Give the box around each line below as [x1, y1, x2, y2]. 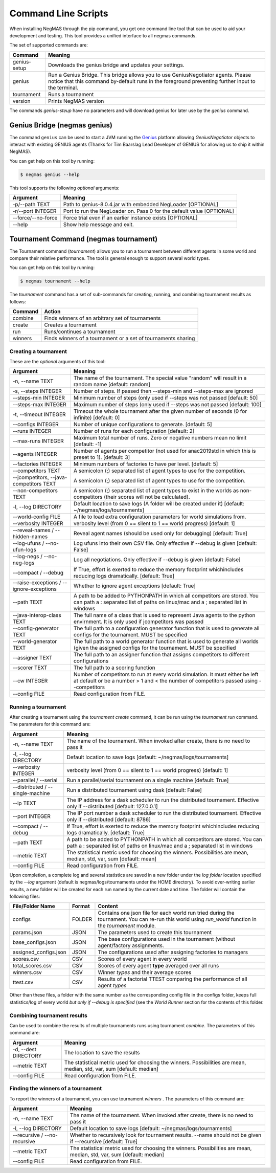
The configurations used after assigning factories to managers [98, 949, 248, 956]
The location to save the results [64, 1049, 140, 1056]
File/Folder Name [12, 903, 56, 910]
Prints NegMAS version [48, 97, 104, 104]
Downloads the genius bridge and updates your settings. [48, 61, 185, 69]
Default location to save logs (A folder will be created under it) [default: [73, 500, 245, 507]
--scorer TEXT [12, 664, 48, 671]
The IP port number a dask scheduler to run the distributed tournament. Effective [66, 809, 262, 816]
